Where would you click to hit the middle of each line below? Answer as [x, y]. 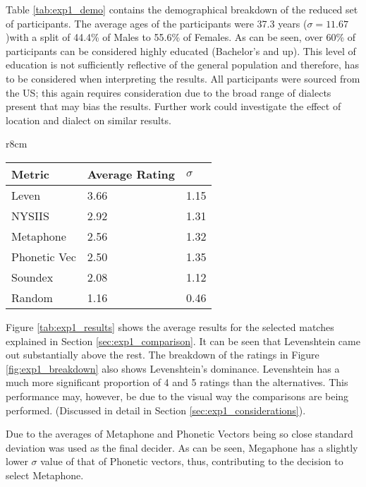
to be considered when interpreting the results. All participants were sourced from [183, 78]
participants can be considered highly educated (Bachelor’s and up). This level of [181, 50]
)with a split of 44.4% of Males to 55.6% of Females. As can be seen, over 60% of [181, 37]
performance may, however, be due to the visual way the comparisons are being [177, 396]
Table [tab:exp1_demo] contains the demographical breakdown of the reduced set [182, 9]
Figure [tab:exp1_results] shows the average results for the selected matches [170, 326]
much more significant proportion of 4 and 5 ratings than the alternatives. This [177, 382]
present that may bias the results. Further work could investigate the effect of [173, 106]
